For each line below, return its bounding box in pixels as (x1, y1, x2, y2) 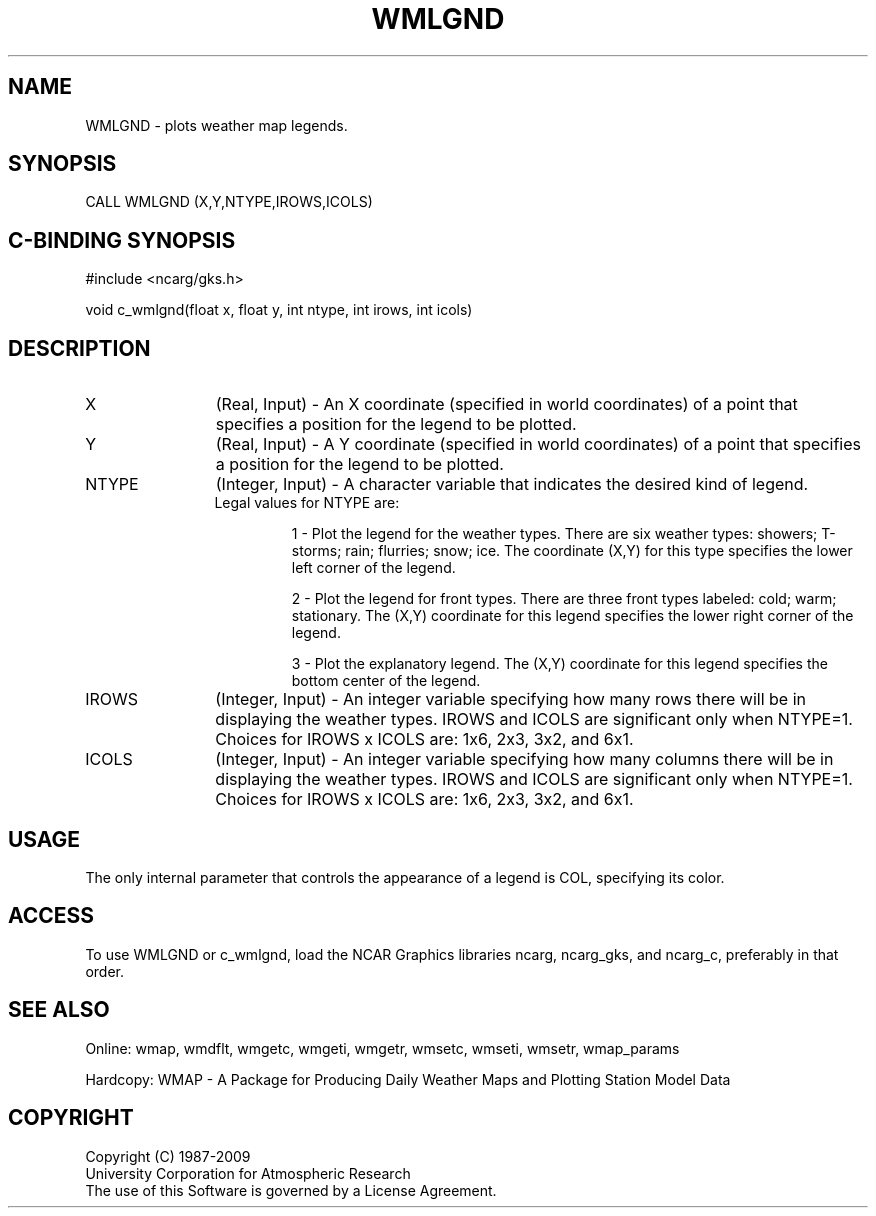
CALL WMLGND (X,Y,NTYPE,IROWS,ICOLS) (85, 193, 373, 211)
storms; (291, 542, 342, 560)
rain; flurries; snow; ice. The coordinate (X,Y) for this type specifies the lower (345, 542, 853, 560)
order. (85, 962, 124, 980)
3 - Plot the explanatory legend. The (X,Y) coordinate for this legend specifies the (291, 655, 828, 673)
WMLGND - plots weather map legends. (85, 116, 348, 134)
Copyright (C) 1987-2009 (85, 1147, 251, 1165)
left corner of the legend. (291, 559, 456, 577)
